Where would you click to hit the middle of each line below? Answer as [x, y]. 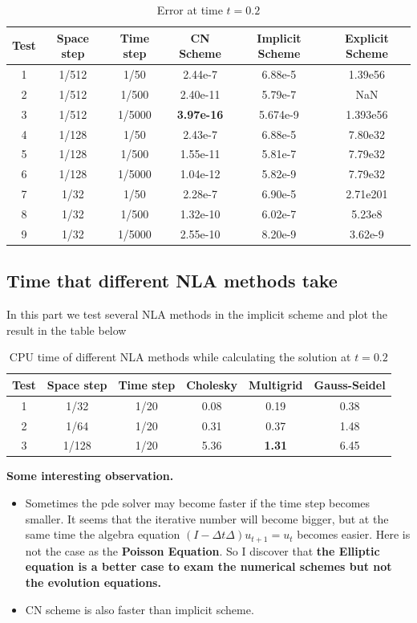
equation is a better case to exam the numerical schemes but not [208, 566]
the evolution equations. [93, 582]
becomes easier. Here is [354, 534]
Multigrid [276, 384]
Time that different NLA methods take [172, 281]
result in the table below [67, 330]
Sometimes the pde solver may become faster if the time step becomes [198, 503]
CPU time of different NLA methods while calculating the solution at [180, 357]
